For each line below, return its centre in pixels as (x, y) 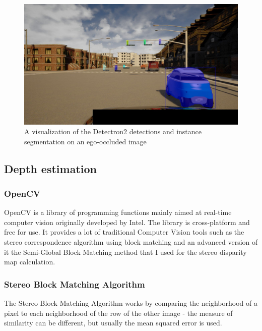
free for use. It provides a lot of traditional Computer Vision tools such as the (124, 232)
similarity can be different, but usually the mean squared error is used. (113, 323)
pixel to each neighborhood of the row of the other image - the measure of (118, 313)
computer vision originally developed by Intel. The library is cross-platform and (127, 222)
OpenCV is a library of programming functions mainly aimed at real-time (118, 212)
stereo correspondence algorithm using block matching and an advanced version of (131, 242)
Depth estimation (50, 168)
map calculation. (30, 262)
